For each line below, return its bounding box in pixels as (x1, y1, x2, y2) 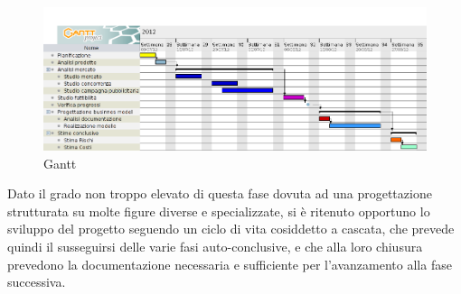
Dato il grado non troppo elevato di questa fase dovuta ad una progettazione (7, 184, 432, 203)
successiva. (7, 272, 66, 291)
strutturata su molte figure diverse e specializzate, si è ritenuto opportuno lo (7, 201, 430, 220)
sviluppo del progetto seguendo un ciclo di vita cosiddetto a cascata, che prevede (7, 219, 455, 238)
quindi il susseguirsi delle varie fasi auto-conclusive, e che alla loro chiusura (7, 237, 423, 256)
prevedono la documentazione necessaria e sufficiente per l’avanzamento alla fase (7, 254, 452, 273)
